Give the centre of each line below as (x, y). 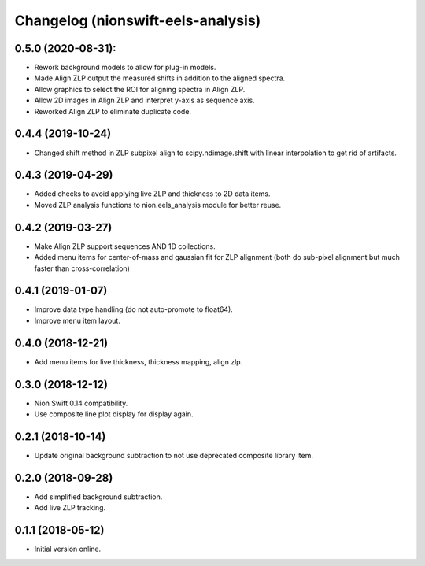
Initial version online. (68, 549)
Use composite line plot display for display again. (114, 414)
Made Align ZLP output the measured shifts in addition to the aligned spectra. (160, 78)
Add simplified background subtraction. (98, 497)
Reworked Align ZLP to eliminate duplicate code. (113, 111)
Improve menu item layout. (78, 320)
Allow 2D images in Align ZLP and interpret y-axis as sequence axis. (144, 100)
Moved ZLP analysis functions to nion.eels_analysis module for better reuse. (158, 205)
